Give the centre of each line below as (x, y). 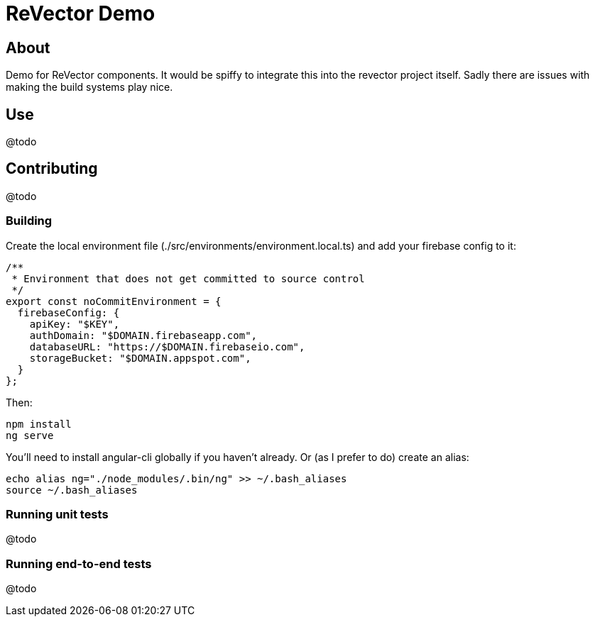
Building (29, 221)
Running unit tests (57, 514)
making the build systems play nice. (89, 87)
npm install (39, 424)
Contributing (52, 169)
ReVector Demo (81, 13)
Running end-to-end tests (79, 563)
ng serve (30, 435)
